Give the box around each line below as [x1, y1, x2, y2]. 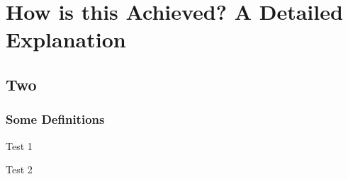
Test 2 [6, 162, 33, 177]
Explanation [6, 25, 126, 54]
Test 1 [6, 138, 33, 153]
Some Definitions [6, 110, 105, 128]
